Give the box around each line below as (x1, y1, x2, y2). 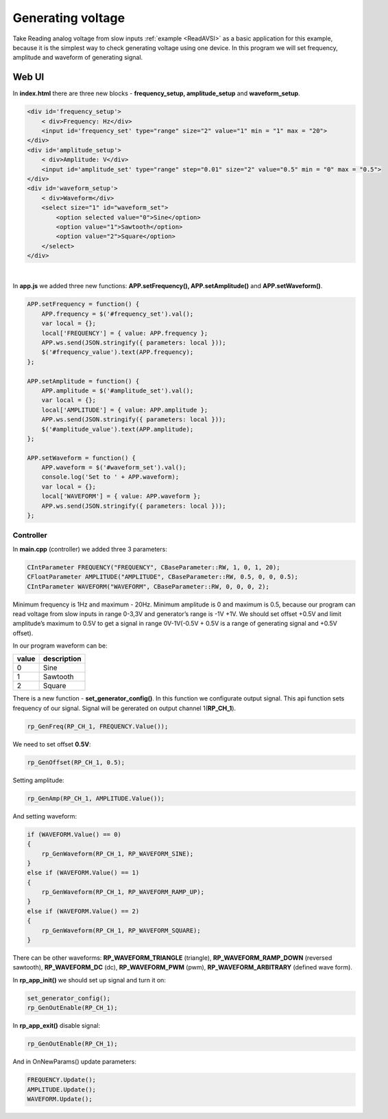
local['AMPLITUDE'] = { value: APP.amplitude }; (41, 405, 208, 414)
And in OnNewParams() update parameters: (12, 1057, 136, 1066)
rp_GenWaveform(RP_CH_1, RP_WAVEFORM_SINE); (41, 849, 194, 858)
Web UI (12, 71, 45, 83)
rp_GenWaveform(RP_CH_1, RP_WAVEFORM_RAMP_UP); (41, 888, 205, 896)
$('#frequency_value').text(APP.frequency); (41, 349, 194, 356)
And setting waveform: (12, 812, 77, 820)
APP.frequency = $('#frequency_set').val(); (41, 309, 194, 318)
